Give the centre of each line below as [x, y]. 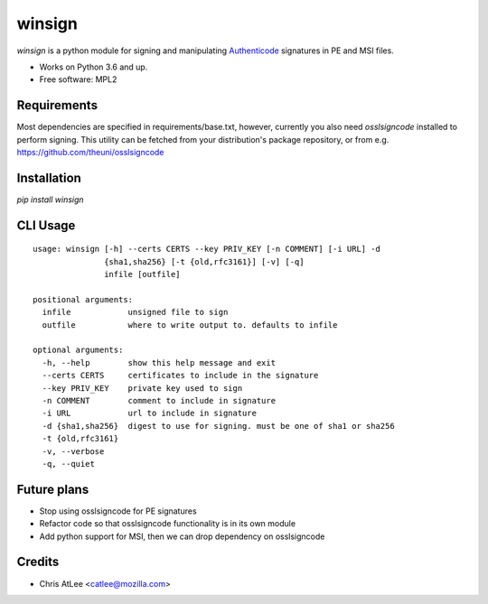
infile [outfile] [142, 274]
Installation [49, 177]
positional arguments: [83, 299]
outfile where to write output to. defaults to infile [190, 325]
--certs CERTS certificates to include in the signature [180, 376]
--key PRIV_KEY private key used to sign [142, 388]
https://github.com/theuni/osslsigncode [90, 153]
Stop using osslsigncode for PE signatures [118, 511]
